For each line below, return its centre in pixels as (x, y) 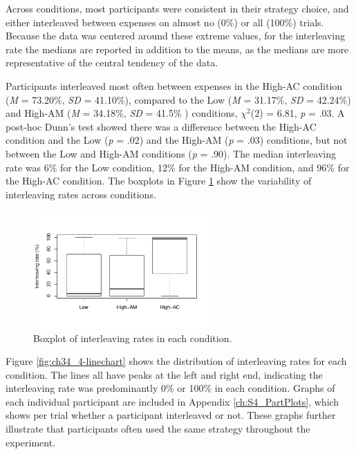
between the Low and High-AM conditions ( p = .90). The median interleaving (171, 153)
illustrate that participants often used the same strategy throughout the (158, 429)
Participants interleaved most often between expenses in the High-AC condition (174, 85)
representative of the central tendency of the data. (112, 63)
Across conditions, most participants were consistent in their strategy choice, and (177, 8)
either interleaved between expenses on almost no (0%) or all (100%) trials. (165, 22)
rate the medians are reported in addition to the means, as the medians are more (177, 49)
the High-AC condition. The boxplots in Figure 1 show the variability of (159, 181)
